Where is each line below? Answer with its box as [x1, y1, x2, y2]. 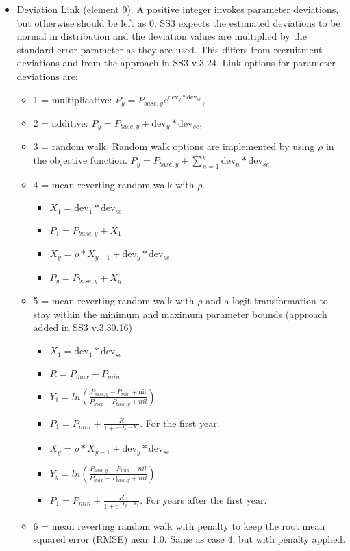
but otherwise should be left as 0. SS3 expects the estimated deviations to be [16, 15, 340, 29]
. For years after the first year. [140, 492, 267, 506]
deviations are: [16, 69, 78, 83]
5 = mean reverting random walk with [33, 293, 195, 308]
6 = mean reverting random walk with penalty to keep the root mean [33, 518, 325, 532]
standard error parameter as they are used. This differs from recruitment [16, 42, 323, 56]
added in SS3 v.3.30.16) [33, 320, 132, 334]
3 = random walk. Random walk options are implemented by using [33, 139, 315, 154]
